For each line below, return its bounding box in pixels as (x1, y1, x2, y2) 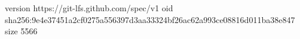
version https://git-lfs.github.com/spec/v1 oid (5, 2, 173, 14)
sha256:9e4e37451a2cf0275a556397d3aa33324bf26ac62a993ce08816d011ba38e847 (5, 13, 295, 25)
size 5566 (5, 25, 38, 37)
